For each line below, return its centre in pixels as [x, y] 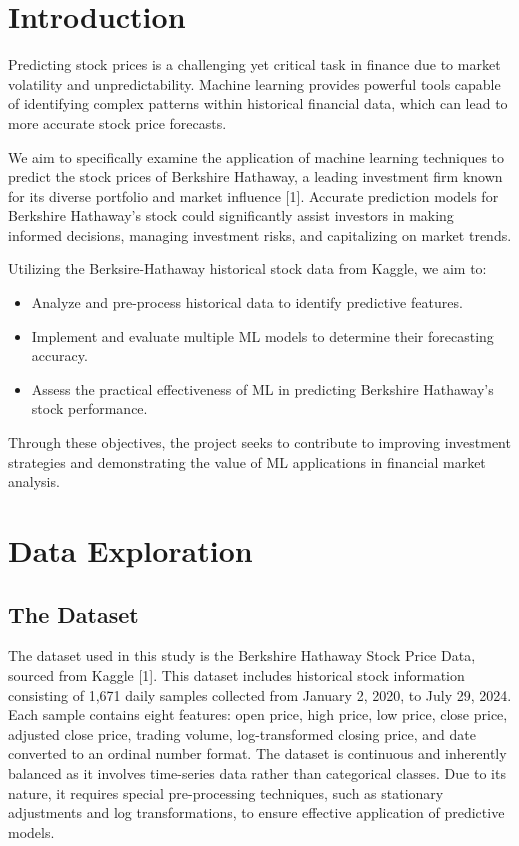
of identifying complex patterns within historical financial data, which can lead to [258, 103]
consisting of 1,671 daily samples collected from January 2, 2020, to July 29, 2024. [260, 694]
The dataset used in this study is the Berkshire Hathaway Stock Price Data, [242, 655]
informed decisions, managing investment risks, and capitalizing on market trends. [260, 234]
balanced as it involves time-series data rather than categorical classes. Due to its [257, 772]
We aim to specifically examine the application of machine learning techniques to [256, 156]
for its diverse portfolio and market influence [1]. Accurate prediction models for [253, 195]
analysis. [34, 481]
